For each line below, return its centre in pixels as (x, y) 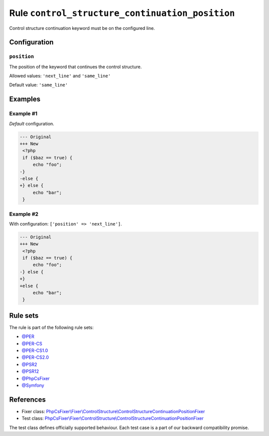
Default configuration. (32, 123)
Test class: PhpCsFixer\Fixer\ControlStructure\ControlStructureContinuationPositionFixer (113, 419)
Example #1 (23, 113)
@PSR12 (30, 371)
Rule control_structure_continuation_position (122, 13)
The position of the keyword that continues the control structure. (75, 67)
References (27, 399)
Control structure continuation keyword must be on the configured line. (82, 28)
